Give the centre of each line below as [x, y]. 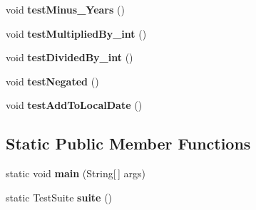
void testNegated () [52, 81]
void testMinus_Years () [65, 9]
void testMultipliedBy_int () [76, 33]
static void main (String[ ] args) [76, 173]
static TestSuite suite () [59, 197]
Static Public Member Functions [128, 143]
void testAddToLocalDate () [74, 105]
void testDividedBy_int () [70, 57]
